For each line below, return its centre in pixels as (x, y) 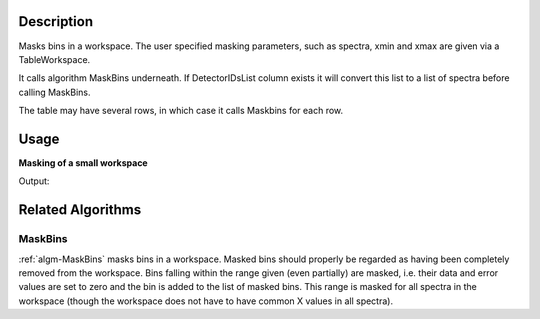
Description (56, 21)
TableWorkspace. (54, 59)
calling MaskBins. (54, 92)
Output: (34, 181)
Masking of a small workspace (83, 162)
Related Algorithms (80, 210)
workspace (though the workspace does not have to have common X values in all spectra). (206, 301)
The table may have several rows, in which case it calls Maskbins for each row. (181, 111)
